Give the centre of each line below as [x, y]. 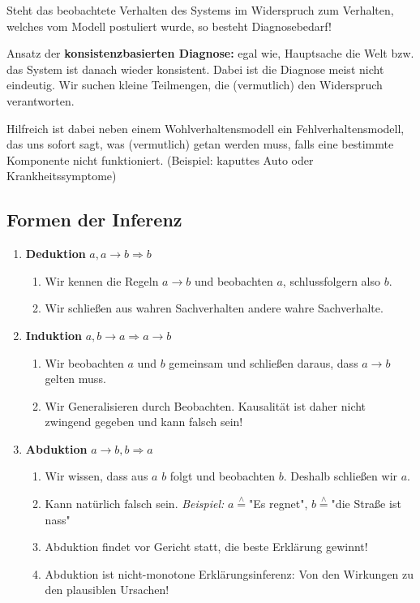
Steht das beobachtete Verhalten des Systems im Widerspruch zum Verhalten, [200, 10]
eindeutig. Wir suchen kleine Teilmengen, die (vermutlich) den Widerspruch [195, 85]
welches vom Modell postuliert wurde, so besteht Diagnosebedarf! [169, 26]
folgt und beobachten [222, 476]
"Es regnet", [279, 504]
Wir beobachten [84, 362]
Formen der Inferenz [94, 220]
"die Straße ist [366, 504]
